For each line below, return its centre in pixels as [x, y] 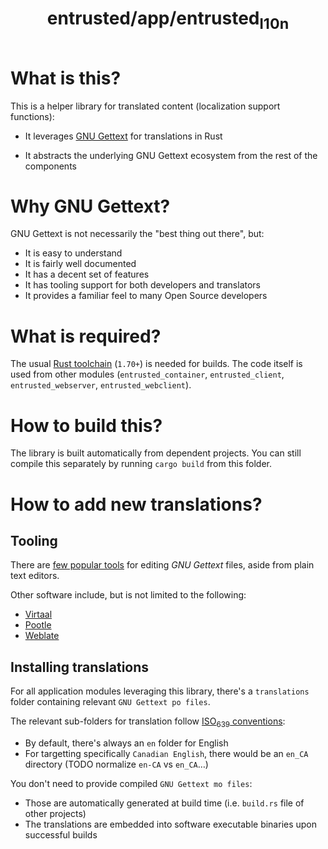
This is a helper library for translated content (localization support [145, 106]
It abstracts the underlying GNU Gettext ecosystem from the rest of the [171, 155]
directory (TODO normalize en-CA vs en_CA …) [116, 764]
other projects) [55, 813]
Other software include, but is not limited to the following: [128, 595]
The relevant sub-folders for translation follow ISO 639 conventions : [148, 722]
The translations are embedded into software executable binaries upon [171, 824]
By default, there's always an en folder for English [126, 743]
